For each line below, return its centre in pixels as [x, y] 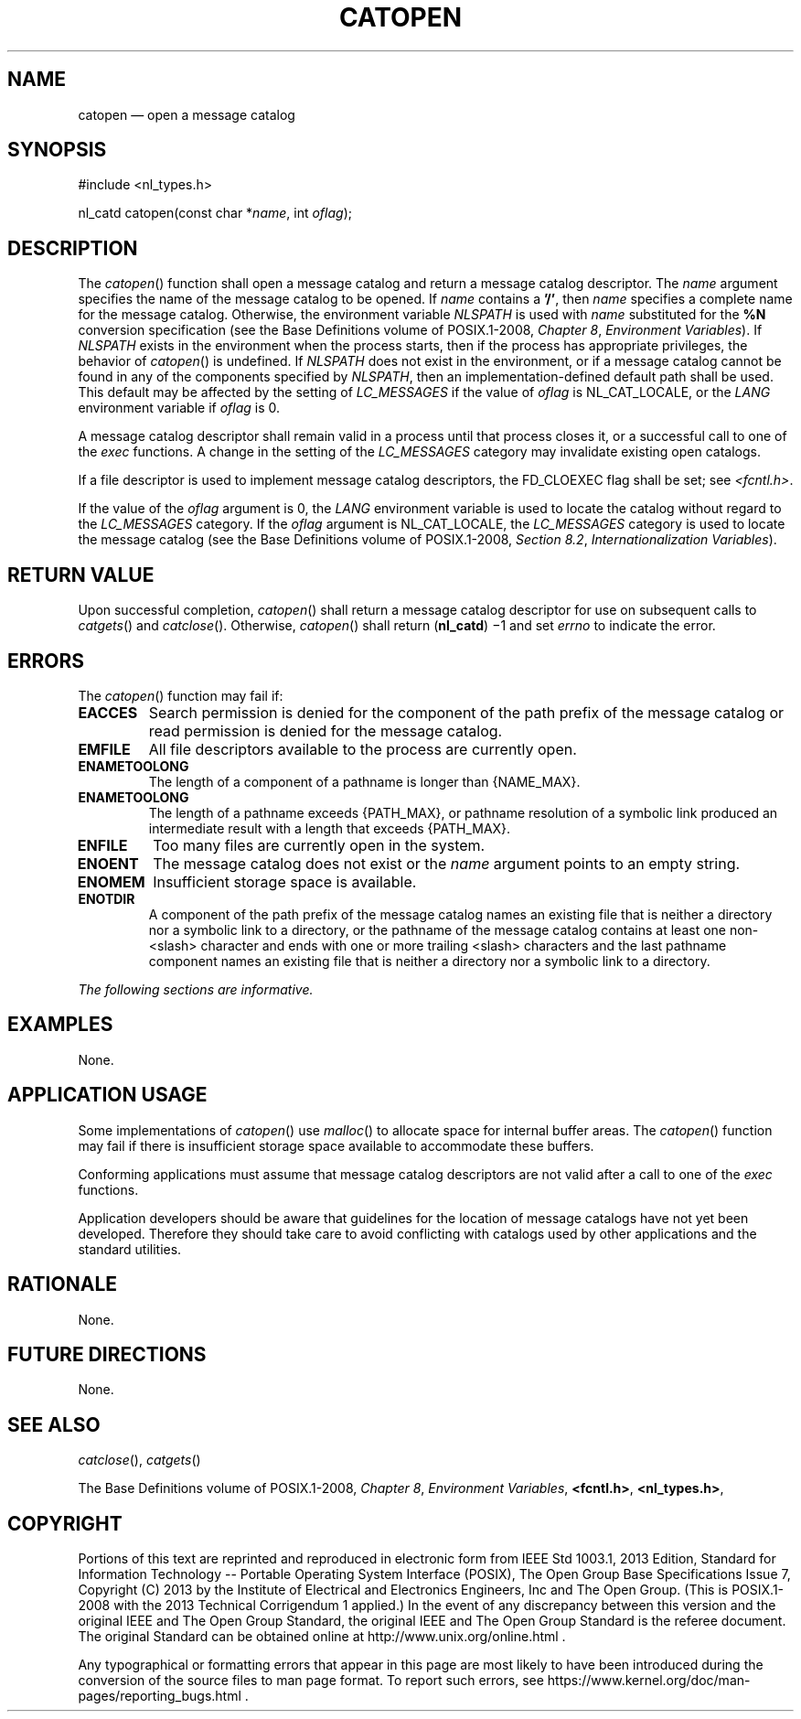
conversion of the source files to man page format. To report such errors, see [311, 1681]
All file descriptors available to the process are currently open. [363, 749]
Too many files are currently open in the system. [319, 845]
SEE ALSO [54, 1424]
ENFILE [102, 845]
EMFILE [104, 749]
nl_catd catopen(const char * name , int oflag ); [215, 213]
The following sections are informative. [196, 989]
